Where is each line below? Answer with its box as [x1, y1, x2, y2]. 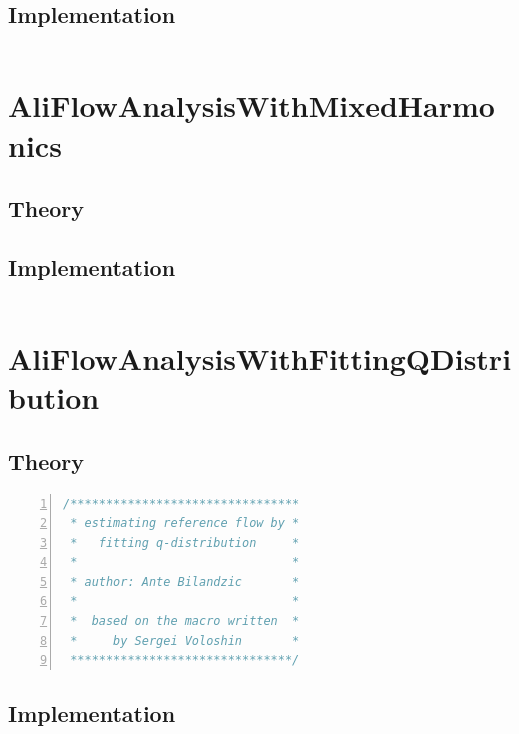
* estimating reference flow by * [70, 516, 300, 531]
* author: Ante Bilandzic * [70, 574, 300, 589]
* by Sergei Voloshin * [70, 633, 300, 648]
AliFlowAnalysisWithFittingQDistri [8, 337, 512, 378]
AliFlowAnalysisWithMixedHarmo [8, 85, 495, 126]
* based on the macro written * [70, 614, 300, 629]
